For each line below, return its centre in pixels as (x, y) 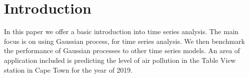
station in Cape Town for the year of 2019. (68, 69)
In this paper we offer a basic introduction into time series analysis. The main (121, 31)
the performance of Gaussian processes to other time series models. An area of (122, 50)
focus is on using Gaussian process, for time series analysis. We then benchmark (124, 41)
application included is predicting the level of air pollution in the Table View (120, 60)
